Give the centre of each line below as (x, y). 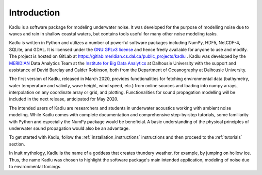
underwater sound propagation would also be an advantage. (69, 128)
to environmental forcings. (35, 166)
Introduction (34, 13)
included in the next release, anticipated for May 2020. (64, 99)
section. (17, 144)
